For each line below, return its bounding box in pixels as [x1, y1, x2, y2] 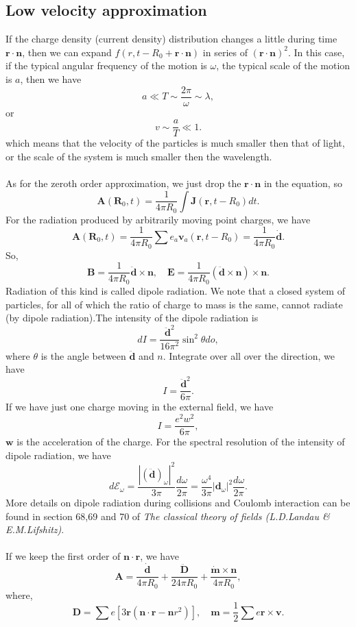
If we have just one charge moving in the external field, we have [5, 399, 274, 414]
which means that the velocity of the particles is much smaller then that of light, [5, 136, 345, 150]
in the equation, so [263, 176, 342, 190]
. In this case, [287, 45, 345, 59]
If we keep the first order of [5, 549, 121, 563]
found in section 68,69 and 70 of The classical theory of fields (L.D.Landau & [5, 508, 330, 523]
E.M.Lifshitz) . [5, 522, 64, 537]
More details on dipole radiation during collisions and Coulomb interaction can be [5, 495, 351, 509]
